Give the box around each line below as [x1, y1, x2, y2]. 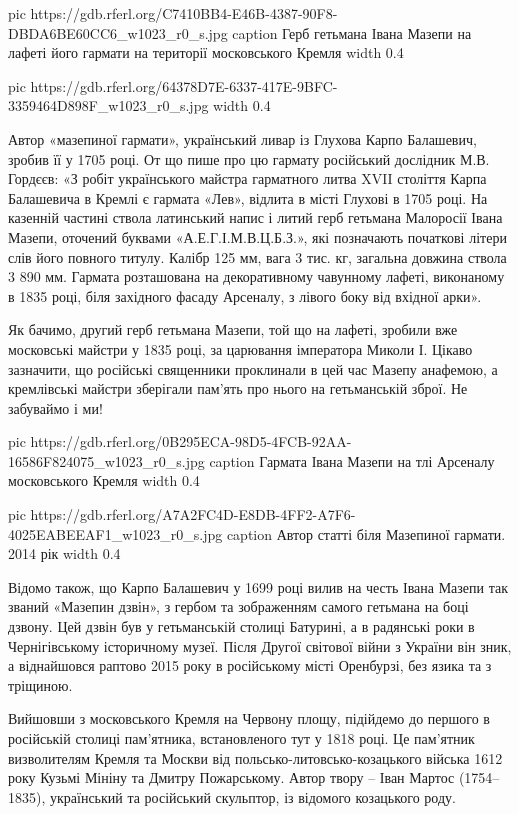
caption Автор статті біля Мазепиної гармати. [226, 523, 506, 544]
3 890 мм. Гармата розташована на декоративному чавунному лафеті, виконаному [8, 266, 505, 287]
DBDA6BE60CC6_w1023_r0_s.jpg [8, 22, 228, 43]
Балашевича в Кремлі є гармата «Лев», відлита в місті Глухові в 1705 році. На [8, 187, 488, 208]
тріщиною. [8, 674, 73, 695]
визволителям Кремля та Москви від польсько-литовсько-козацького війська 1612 [8, 747, 503, 768]
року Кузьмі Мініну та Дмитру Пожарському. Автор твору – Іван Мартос [8, 767, 455, 788]
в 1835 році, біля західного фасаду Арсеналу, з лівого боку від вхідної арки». [8, 285, 482, 306]
